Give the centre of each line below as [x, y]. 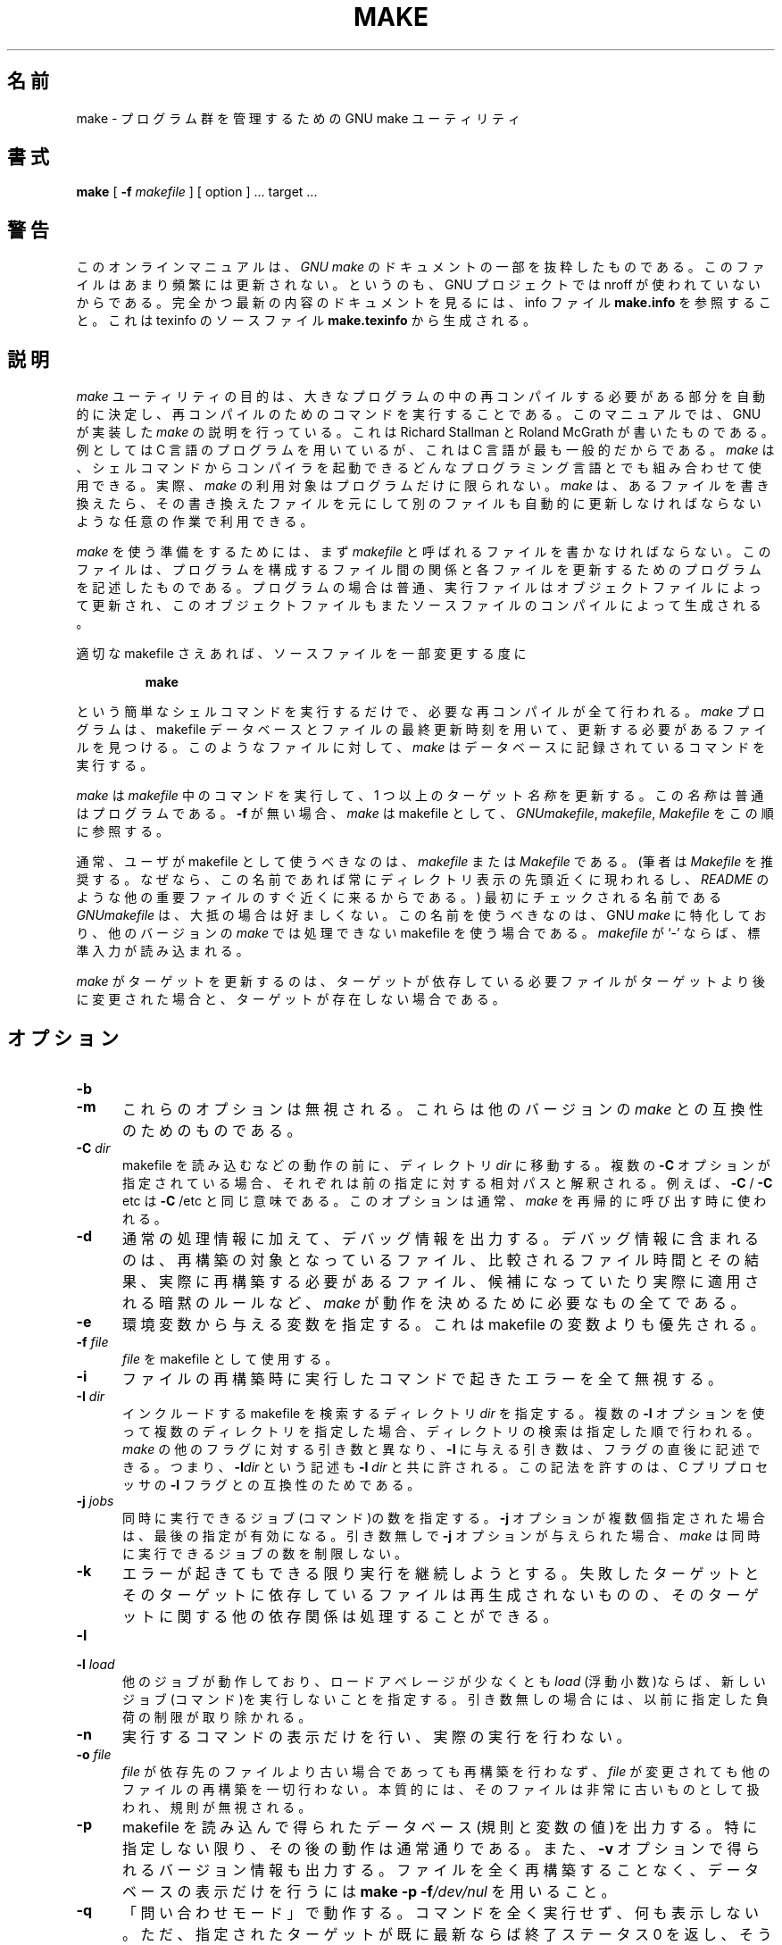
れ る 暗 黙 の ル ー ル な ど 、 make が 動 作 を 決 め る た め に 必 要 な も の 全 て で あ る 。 [433, 1302]
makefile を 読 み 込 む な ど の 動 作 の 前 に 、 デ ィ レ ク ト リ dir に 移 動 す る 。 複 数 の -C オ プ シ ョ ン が [446, 1164]
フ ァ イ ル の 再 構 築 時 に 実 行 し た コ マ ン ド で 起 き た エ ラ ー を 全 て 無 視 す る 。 [422, 1378]
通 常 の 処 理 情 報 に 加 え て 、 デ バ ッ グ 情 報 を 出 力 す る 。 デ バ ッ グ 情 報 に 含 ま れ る [440, 1238]
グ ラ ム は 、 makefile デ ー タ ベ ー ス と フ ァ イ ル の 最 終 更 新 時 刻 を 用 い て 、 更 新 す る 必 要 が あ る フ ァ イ [421, 730]
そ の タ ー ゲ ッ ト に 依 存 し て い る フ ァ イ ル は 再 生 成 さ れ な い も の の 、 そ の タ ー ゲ [440, 1594]
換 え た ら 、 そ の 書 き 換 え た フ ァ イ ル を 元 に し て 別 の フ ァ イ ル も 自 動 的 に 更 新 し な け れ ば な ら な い [419, 504]
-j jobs [95, 1500]
